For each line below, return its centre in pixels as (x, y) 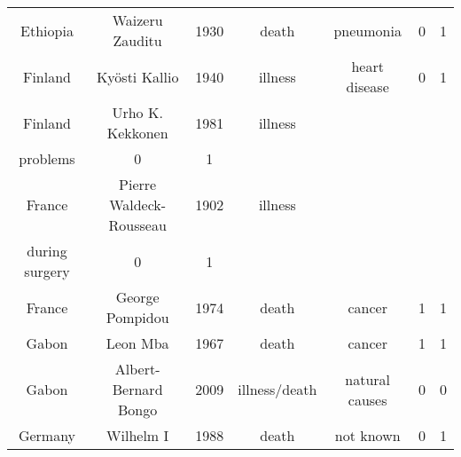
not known (367, 435)
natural (368, 379)
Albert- (137, 369)
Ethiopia (47, 30)
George (137, 297)
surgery (47, 271)
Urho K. (137, 112)
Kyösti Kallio (137, 76)
